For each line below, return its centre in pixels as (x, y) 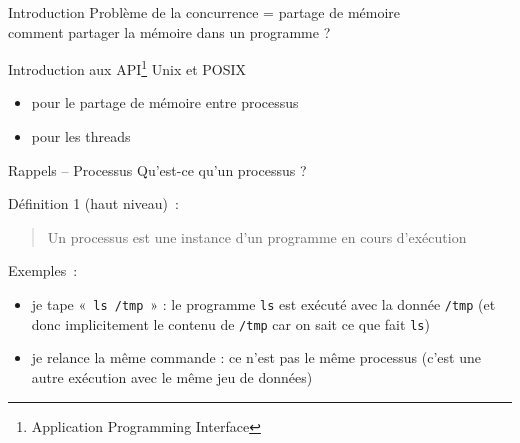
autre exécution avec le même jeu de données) (172, 376)
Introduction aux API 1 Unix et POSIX (127, 67)
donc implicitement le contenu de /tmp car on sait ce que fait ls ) (230, 323)
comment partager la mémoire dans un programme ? (169, 31)
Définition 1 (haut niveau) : (93, 203)
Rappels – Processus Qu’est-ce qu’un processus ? (157, 169)
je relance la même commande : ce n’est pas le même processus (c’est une (256, 357)
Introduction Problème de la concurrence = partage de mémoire (204, 12)
